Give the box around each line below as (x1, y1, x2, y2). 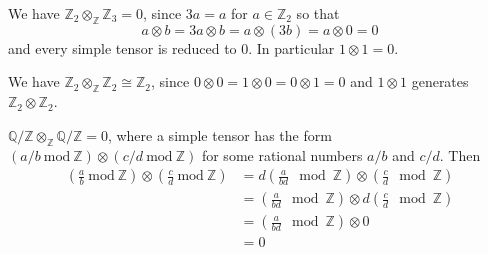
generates (411, 71, 469, 92)
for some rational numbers (201, 144, 363, 165)
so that (296, 3, 340, 23)
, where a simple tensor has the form (107, 124, 332, 145)
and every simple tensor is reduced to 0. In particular (8, 37, 335, 58)
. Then (439, 144, 481, 165)
